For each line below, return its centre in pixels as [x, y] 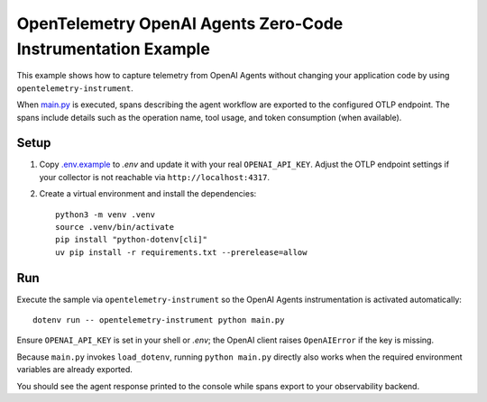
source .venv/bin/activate [115, 227]
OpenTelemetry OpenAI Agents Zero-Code [180, 23]
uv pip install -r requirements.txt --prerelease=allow [181, 252]
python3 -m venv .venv [106, 215]
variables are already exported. [74, 370]
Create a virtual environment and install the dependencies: [148, 194]
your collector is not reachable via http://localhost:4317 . [155, 177]
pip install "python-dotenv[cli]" [131, 240]
